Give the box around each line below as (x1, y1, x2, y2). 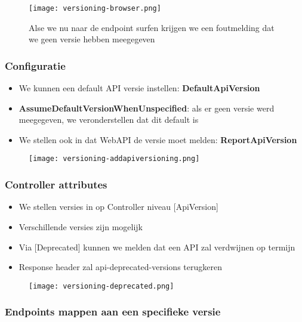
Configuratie (5, 58, 66, 73)
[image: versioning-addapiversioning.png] (29, 154, 200, 163)
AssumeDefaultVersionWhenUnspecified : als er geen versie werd (19, 101, 275, 114)
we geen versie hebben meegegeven (29, 33, 155, 45)
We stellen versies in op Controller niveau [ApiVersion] (19, 200, 218, 213)
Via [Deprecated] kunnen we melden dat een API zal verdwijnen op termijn (19, 240, 295, 253)
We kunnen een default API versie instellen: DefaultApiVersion (19, 82, 260, 94)
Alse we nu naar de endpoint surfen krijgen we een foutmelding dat (29, 21, 275, 33)
